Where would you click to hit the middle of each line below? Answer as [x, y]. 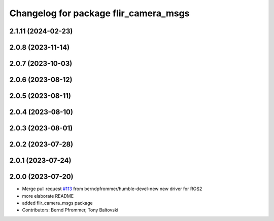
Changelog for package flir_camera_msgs [99, 13]
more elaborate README [48, 196]
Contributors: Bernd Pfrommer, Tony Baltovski [70, 210]
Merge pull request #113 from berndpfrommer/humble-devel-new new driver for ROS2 [112, 189]
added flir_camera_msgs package [58, 203]
